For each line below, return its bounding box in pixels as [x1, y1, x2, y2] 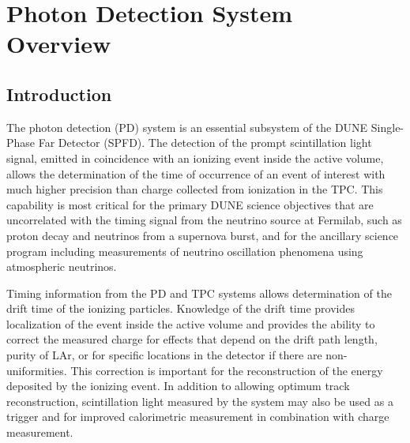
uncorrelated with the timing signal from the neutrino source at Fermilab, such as [6, 212, 402, 228]
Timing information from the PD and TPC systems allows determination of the [6, 284, 392, 301]
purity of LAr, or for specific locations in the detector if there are [6, 347, 322, 363]
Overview [6, 28, 111, 60]
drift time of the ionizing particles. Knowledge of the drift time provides [6, 300, 355, 317]
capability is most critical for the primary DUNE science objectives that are [6, 196, 374, 212]
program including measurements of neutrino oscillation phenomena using [6, 242, 363, 259]
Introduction [6, 81, 112, 106]
